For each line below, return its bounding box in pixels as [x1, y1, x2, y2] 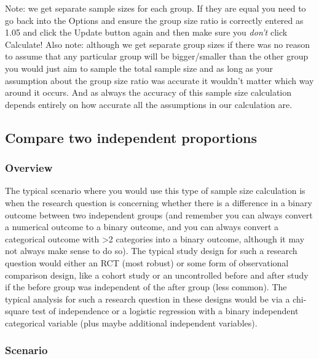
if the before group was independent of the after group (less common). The [5, 280, 287, 293]
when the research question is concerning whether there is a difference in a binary [5, 196, 312, 209]
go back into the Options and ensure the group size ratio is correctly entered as [5, 14, 304, 26]
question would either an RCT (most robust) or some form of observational [5, 256, 289, 269]
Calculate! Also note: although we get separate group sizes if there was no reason [5, 37, 310, 50]
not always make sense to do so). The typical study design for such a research [5, 244, 297, 257]
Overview [5, 160, 53, 176]
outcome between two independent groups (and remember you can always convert [5, 208, 313, 221]
